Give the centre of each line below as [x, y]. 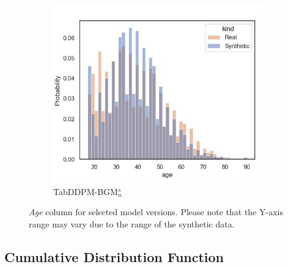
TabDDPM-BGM [86, 191]
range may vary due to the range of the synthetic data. [132, 223]
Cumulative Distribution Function [114, 256]
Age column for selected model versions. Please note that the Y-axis [156, 212]
